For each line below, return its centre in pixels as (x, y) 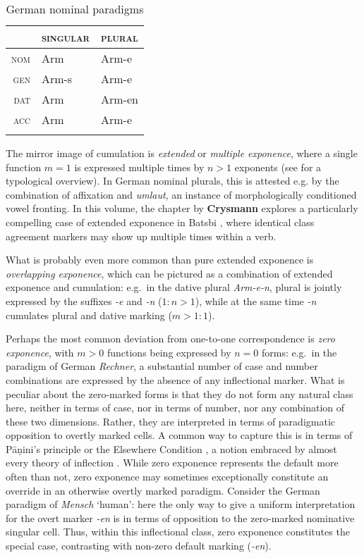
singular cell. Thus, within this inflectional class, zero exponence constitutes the (178, 532)
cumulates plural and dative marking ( (89, 315)
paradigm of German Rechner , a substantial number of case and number (162, 366)
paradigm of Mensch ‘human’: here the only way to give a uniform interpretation (181, 504)
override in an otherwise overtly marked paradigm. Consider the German (163, 490)
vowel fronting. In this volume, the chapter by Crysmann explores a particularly (182, 208)
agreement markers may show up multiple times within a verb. (141, 236)
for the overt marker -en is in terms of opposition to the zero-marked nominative (180, 517)
